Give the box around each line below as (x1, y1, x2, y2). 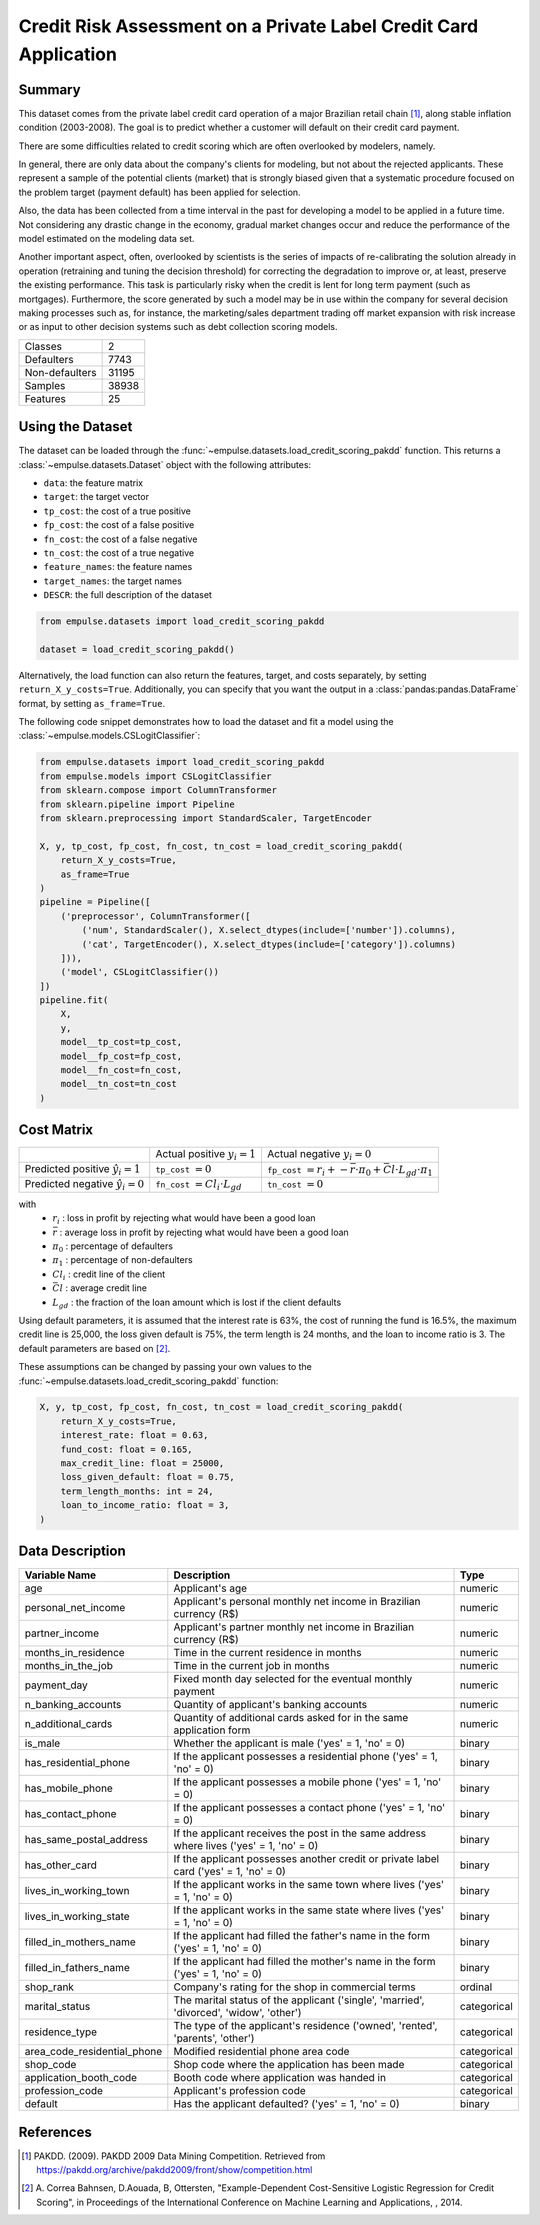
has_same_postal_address (24, 1833, 149, 1847)
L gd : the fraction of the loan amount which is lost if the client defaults (52, 1296, 342, 1310)
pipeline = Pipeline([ (39, 896, 151, 908)
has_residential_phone (24, 1756, 130, 1770)
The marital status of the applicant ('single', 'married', (173, 1993, 425, 2007)
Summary (18, 81, 81, 98)
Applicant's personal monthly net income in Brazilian (173, 1595, 421, 1609)
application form (173, 1723, 251, 1737)
